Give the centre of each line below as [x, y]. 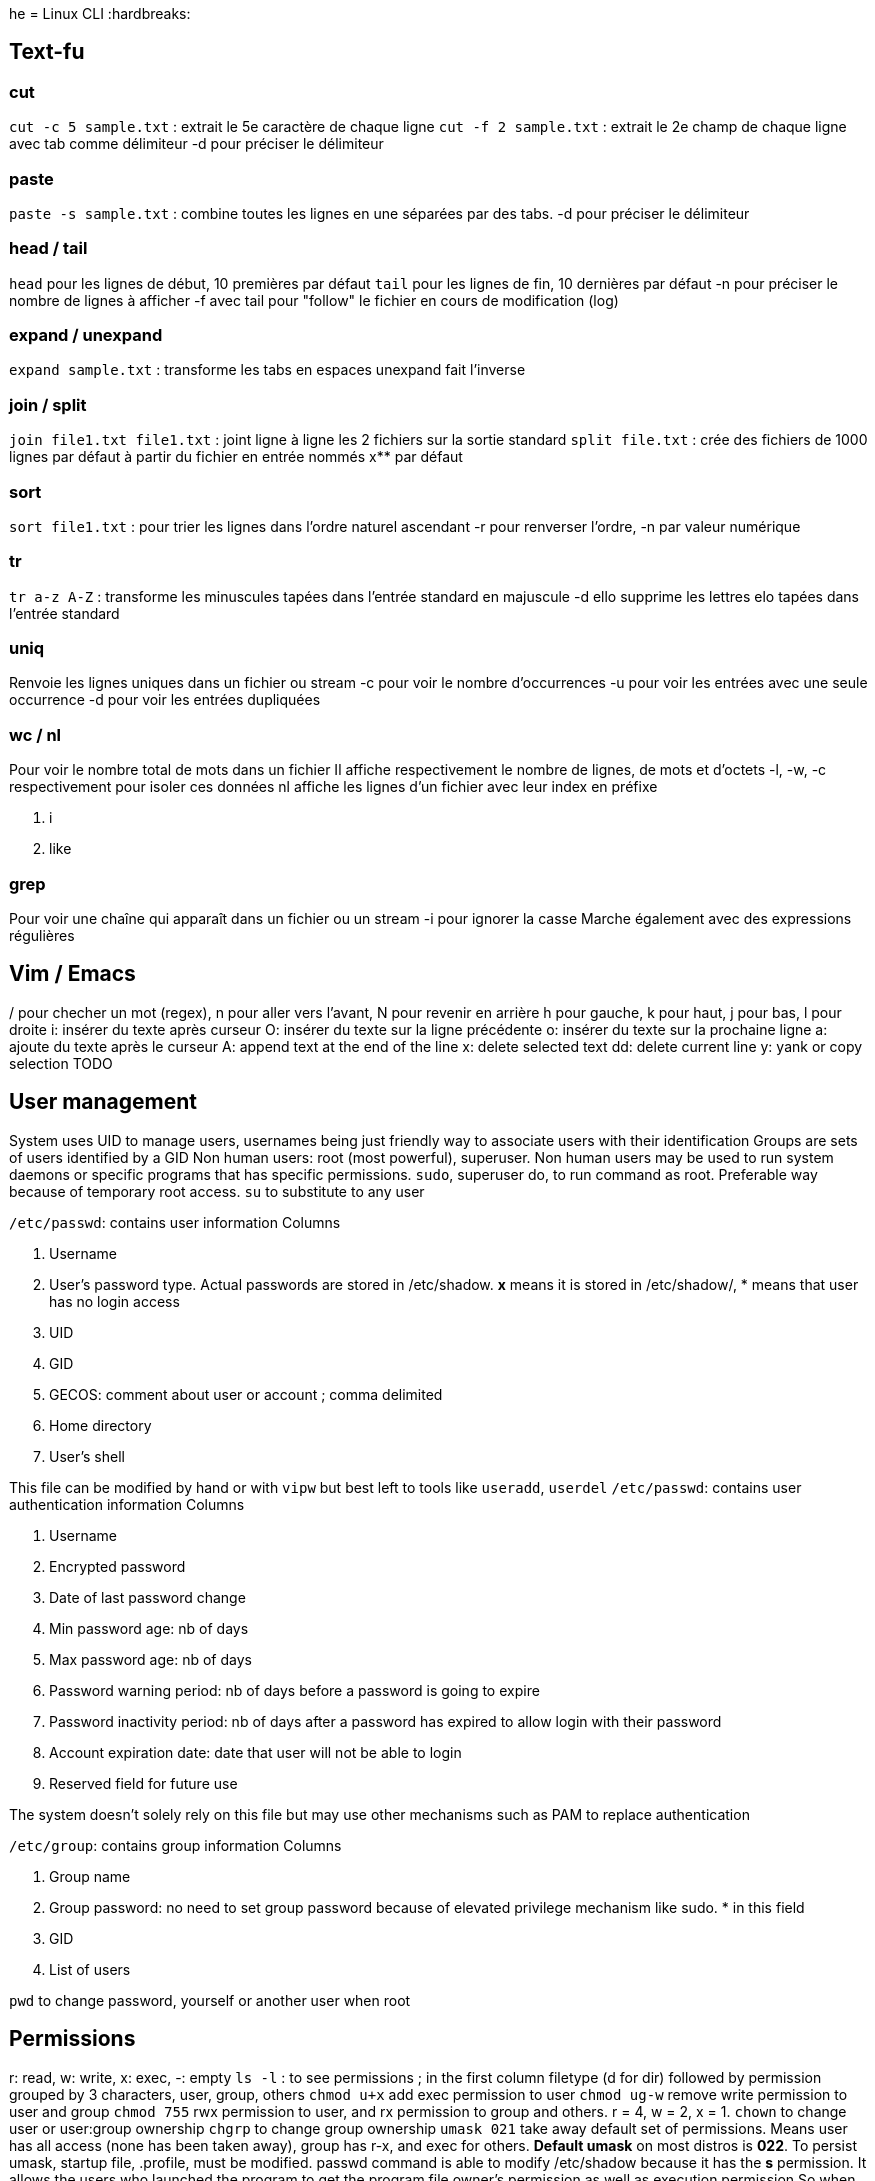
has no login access [114, 1301]
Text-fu [47, 52]
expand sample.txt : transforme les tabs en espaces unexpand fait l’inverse [267, 370]
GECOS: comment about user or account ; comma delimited [246, 1394]
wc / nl [35, 734]
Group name [90, 1876]
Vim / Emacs [72, 974]
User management [103, 1102]
